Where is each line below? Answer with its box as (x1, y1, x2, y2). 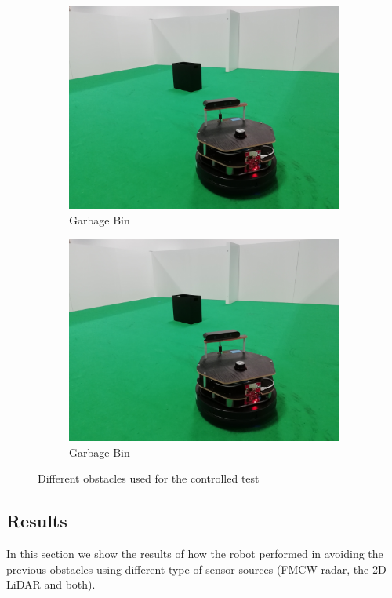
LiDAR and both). (6, 576, 96, 593)
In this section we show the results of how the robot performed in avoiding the (6, 545, 383, 562)
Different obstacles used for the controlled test (38, 470, 260, 487)
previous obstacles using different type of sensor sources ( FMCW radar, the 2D (6, 560, 387, 577)
